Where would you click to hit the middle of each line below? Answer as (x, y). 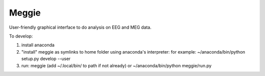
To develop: (21, 36)
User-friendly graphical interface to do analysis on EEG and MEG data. (80, 27)
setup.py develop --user (46, 59)
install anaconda (38, 45)
